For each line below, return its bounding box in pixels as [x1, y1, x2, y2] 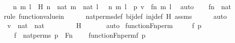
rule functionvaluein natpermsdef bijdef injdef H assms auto [4, 11, 227, 21]
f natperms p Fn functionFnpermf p [14, 29, 146, 40]
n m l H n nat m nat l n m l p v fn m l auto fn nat [13, 1, 231, 11]
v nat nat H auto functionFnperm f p [7, 20, 202, 30]
